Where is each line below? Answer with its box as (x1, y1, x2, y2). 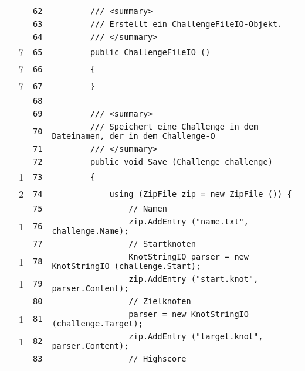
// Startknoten (128, 239, 196, 249)
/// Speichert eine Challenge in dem (90, 122, 259, 131)
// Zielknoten (128, 297, 191, 306)
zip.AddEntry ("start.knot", (128, 274, 259, 284)
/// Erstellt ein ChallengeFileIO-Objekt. (90, 19, 283, 29)
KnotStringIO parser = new (128, 252, 249, 261)
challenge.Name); (52, 226, 129, 236)
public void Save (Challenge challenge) (90, 157, 273, 166)
